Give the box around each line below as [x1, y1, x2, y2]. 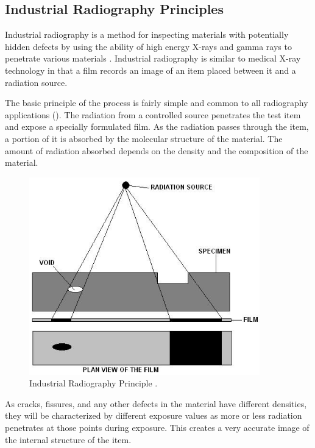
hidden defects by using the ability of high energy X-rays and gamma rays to [5, 40, 292, 52]
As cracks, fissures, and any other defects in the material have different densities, [5, 397, 307, 410]
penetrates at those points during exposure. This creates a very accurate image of [5, 421, 310, 433]
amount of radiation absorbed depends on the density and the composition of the [5, 144, 308, 157]
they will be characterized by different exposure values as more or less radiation [5, 409, 302, 422]
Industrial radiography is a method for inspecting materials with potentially [5, 28, 289, 41]
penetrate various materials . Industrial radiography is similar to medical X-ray [5, 52, 301, 65]
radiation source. [5, 76, 68, 88]
